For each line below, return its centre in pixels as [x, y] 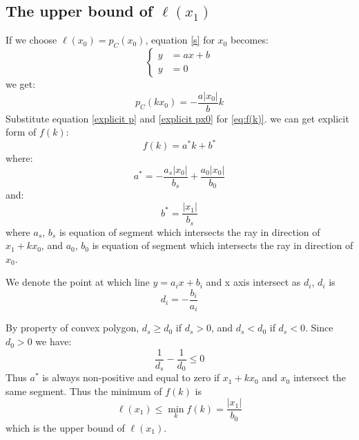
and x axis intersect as [253, 282]
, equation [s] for [180, 40]
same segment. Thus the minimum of [84, 391]
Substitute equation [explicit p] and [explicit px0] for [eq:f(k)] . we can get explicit [177, 118]
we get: [21, 84]
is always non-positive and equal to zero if [131, 377]
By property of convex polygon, [72, 328]
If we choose [31, 40]
